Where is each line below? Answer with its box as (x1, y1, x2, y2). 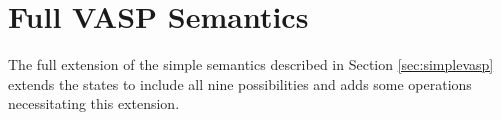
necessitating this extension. (8, 93, 180, 114)
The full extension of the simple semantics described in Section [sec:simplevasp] (8, 54, 494, 75)
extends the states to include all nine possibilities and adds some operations (8, 73, 472, 94)
